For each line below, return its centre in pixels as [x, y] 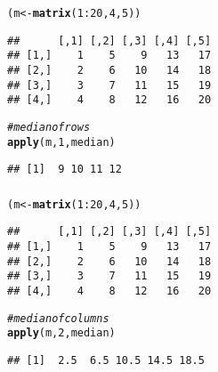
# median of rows [49, 127]
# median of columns [58, 318]
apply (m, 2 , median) [61, 333]
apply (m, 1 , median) [61, 142]
